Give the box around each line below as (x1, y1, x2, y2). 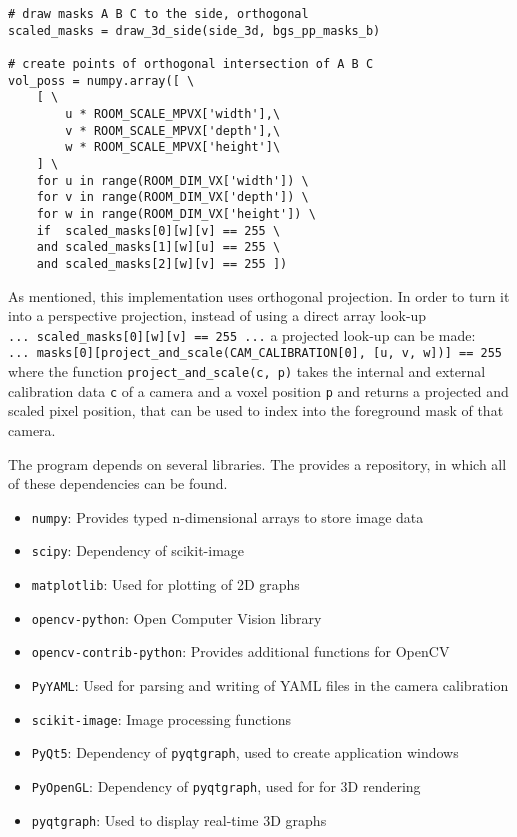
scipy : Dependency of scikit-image (31, 540, 245, 561)
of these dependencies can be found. (8, 473, 228, 494)
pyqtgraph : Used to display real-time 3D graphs (31, 809, 327, 830)
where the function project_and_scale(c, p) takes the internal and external (8, 361, 486, 381)
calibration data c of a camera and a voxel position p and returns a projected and (8, 380, 509, 401)
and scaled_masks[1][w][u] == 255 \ (36, 240, 281, 255)
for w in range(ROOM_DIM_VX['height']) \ (36, 206, 316, 221)
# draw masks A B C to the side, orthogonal (8, 7, 309, 21)
